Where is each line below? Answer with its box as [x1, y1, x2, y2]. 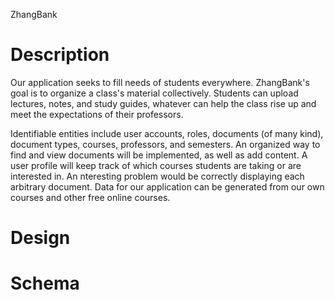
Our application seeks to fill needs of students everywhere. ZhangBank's [10, 76, 310, 88]
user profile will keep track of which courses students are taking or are [10, 159, 302, 171]
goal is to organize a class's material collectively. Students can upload [10, 87, 299, 99]
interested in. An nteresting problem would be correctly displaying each [10, 170, 305, 182]
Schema [10, 272, 80, 295]
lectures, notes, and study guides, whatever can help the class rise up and [10, 97, 317, 109]
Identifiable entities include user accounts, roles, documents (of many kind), [10, 127, 324, 139]
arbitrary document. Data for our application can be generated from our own [10, 180, 325, 193]
